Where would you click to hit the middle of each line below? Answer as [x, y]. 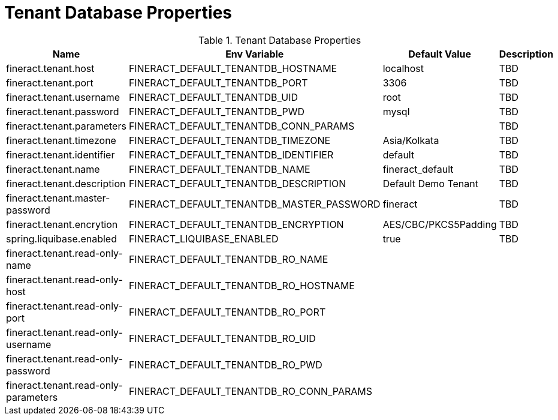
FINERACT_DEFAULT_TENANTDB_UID [213, 97]
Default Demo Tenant [430, 183]
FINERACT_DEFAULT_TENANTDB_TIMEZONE [230, 140]
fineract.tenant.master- [58, 198]
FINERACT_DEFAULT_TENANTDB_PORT [218, 82]
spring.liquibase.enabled [61, 238]
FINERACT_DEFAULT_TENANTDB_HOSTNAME [233, 68]
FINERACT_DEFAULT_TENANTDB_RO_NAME [228, 259]
